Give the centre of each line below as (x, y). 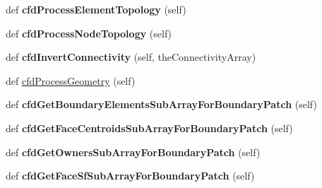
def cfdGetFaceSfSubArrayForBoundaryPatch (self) (130, 176)
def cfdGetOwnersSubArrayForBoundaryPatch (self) (133, 152)
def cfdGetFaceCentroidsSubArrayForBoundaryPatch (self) (149, 128)
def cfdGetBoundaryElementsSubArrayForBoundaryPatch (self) (161, 104)
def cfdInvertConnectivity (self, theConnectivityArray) (131, 57)
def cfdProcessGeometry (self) (71, 80)
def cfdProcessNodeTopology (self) (89, 33)
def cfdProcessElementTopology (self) (96, 9)
